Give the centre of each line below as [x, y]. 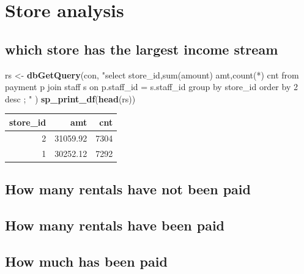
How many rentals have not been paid [128, 189]
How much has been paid [86, 261]
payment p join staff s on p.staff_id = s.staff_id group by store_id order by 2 [151, 87]
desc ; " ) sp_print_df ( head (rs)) [70, 98]
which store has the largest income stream [142, 49]
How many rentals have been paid [115, 225]
